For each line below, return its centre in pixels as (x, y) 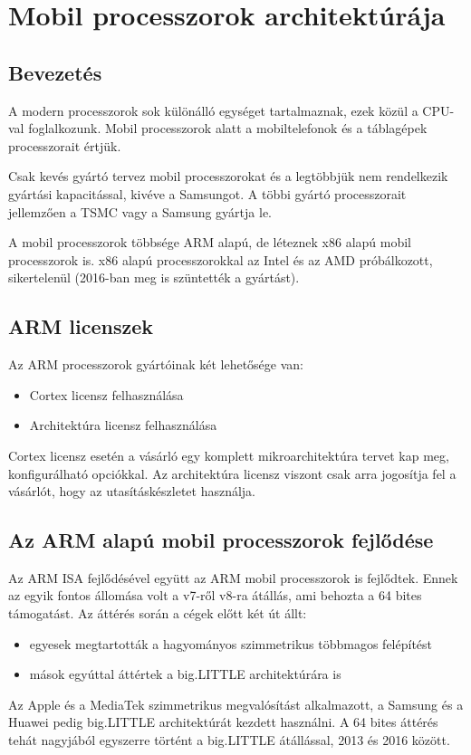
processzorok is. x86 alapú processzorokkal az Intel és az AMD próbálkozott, (221, 259)
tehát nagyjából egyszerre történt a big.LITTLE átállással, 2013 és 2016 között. (229, 740)
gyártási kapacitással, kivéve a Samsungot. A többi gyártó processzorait (207, 193)
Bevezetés (55, 72)
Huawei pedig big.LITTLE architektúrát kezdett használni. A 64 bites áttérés (223, 722)
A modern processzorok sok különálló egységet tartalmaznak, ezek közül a (213, 110)
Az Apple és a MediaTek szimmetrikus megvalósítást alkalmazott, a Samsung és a (236, 704)
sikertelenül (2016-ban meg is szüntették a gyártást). (154, 277)
